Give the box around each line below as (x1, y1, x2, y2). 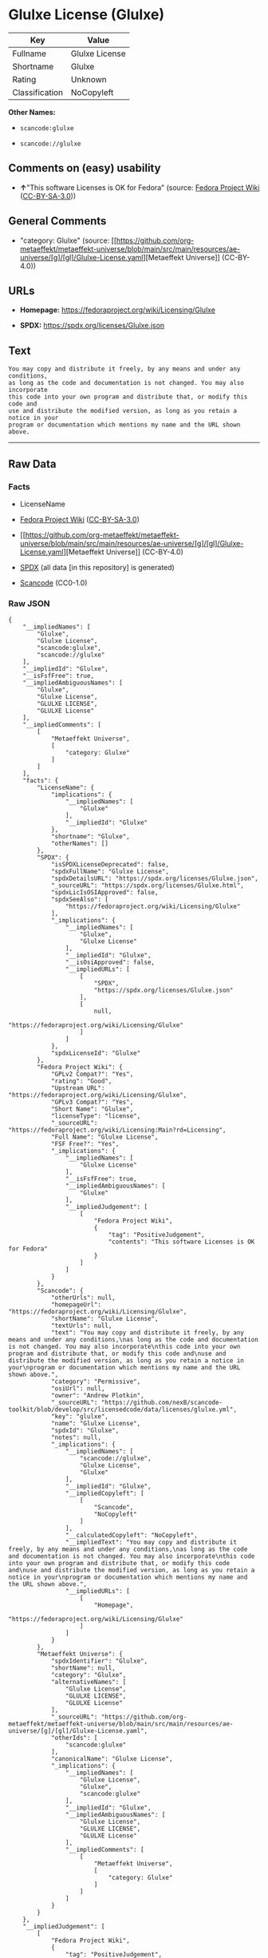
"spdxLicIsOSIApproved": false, (50, 889, 159, 897)
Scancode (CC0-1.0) (19, 577, 88, 588)
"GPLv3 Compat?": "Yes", (50, 1098, 134, 1107)
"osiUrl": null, (50, 1385, 105, 1393)
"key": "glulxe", (50, 1413, 109, 1421)
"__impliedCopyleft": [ (65, 1489, 145, 1498)
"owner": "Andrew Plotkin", (50, 1392, 145, 1400)
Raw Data (8, 457, 57, 470)
